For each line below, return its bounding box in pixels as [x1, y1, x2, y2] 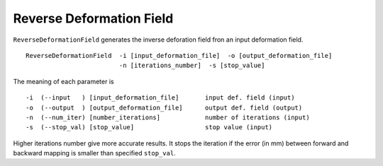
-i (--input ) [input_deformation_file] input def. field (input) [26, 94, 295, 102]
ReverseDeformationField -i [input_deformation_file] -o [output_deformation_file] [26, 52, 333, 59]
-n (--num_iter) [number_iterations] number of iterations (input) [26, 113, 310, 121]
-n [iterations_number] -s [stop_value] [118, 61, 265, 70]
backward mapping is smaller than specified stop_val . [13, 149, 177, 158]
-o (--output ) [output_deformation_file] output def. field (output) [26, 103, 303, 112]
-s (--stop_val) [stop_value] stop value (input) [26, 124, 273, 131]
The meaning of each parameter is [13, 77, 114, 85]
